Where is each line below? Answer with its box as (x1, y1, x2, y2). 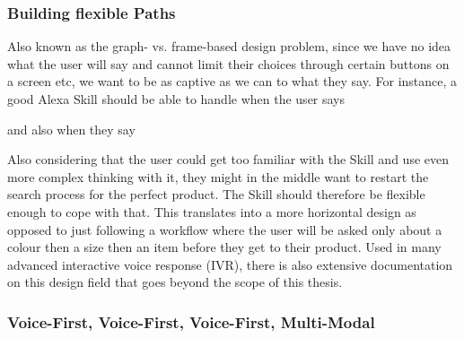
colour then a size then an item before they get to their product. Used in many (7, 238, 442, 256)
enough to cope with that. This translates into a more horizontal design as (7, 202, 416, 221)
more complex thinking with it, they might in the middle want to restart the (7, 167, 429, 186)
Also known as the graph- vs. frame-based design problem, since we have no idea (7, 37, 451, 56)
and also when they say (7, 119, 136, 138)
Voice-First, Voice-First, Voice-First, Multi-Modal (7, 310, 375, 333)
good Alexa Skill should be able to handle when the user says (7, 90, 346, 108)
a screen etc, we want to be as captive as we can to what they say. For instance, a (7, 72, 458, 91)
